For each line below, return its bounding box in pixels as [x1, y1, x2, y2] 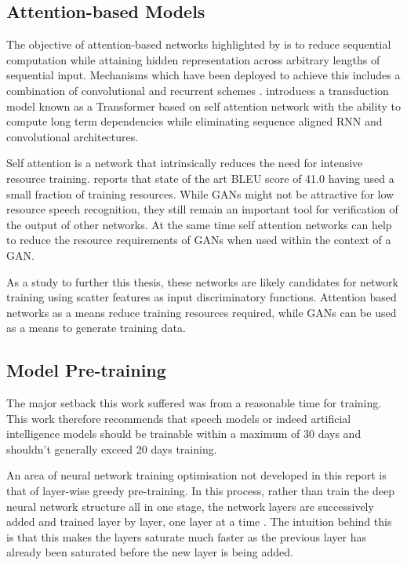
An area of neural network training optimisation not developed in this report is [6, 467, 387, 483]
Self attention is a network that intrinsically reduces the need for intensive [6, 155, 363, 171]
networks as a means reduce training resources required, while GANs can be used [6, 304, 397, 320]
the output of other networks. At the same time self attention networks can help [6, 216, 392, 232]
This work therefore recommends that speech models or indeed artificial [6, 410, 351, 426]
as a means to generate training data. [6, 319, 186, 336]
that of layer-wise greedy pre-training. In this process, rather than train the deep [6, 483, 394, 499]
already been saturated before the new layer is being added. [6, 544, 293, 560]
